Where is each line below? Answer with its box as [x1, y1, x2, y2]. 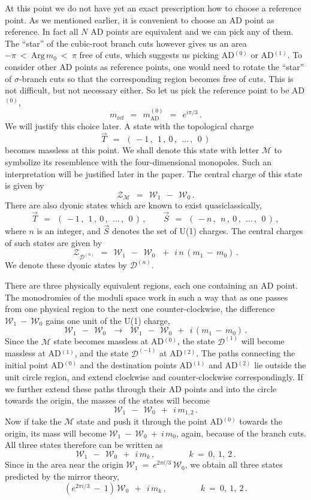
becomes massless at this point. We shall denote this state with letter [5, 144, 259, 156]
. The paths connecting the [196, 347, 295, 359]
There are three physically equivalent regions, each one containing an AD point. [5, 278, 298, 291]
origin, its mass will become [5, 426, 107, 439]
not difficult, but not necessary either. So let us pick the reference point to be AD [5, 84, 305, 96]
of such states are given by [5, 236, 102, 249]
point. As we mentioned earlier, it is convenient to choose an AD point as [5, 13, 274, 26]
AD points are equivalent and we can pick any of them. [90, 25, 294, 38]
